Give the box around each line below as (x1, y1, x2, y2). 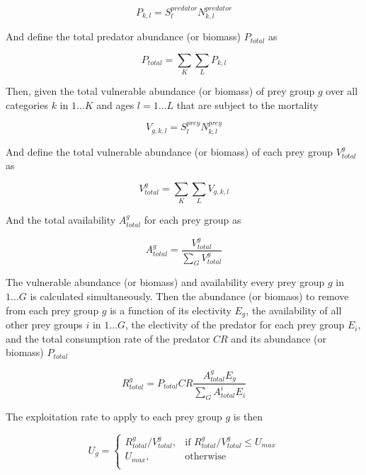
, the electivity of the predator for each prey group (125, 317, 345, 332)
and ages (96, 97, 135, 112)
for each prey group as (144, 212, 241, 227)
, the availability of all (246, 302, 342, 317)
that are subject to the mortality (176, 97, 319, 112)
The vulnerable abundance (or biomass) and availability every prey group (6, 275, 325, 290)
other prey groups (6, 317, 83, 332)
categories (6, 97, 48, 112)
